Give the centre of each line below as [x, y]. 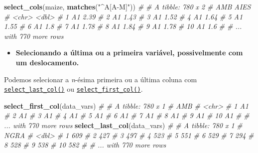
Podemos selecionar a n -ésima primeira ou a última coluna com [101, 79]
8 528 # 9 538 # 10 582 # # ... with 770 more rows [85, 145]
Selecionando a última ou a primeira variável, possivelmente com [129, 53]
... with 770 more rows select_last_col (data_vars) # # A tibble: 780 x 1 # [123, 125]
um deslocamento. [47, 62]
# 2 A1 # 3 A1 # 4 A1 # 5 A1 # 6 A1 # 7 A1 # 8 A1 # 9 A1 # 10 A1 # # [127, 115]
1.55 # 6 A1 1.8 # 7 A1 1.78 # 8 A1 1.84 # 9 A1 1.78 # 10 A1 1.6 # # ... [123, 26]
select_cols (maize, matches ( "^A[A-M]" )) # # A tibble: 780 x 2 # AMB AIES [128, 6]
